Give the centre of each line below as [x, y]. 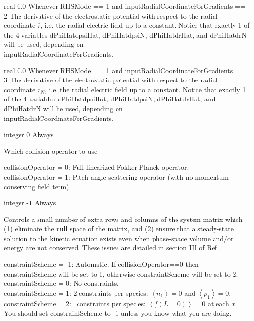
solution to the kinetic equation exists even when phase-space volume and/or [119, 238]
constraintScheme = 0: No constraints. [61, 283]
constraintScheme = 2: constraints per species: [75, 303]
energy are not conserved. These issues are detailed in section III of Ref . [113, 248]
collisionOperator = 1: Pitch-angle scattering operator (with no [98, 176]
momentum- [213, 176]
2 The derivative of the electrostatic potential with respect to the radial [111, 15]
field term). [54, 186]
